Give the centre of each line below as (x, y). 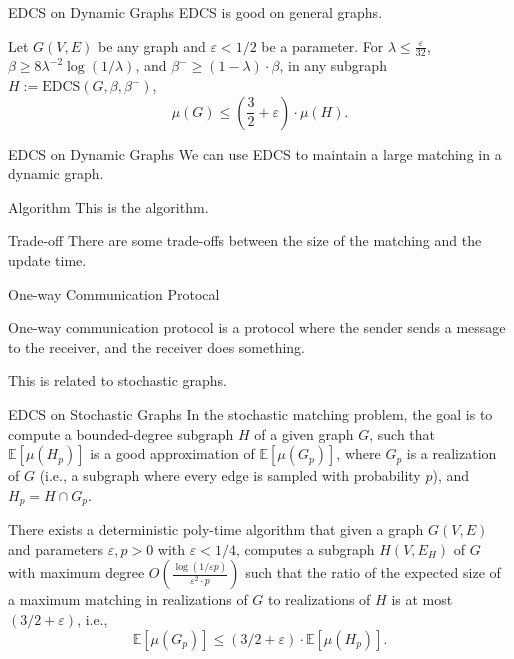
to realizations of (319, 599)
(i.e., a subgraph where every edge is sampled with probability (230, 475)
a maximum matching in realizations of (128, 599)
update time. (47, 259)
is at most (422, 599)
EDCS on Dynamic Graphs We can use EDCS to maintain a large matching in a (255, 153)
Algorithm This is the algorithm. (108, 206)
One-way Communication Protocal (114, 293)
